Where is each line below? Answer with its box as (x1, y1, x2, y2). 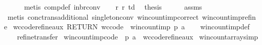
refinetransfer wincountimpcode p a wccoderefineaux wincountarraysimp (17, 31, 258, 41)
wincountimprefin (202, 11, 256, 22)
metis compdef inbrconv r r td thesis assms (24, 2, 202, 12)
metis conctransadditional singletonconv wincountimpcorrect (7, 11, 199, 22)
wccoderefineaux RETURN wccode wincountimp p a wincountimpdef (13, 21, 250, 32)
